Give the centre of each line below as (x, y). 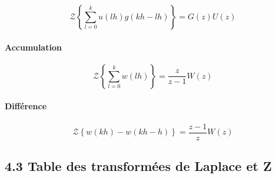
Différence (26, 106)
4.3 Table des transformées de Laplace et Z (138, 166)
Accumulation (33, 47)
